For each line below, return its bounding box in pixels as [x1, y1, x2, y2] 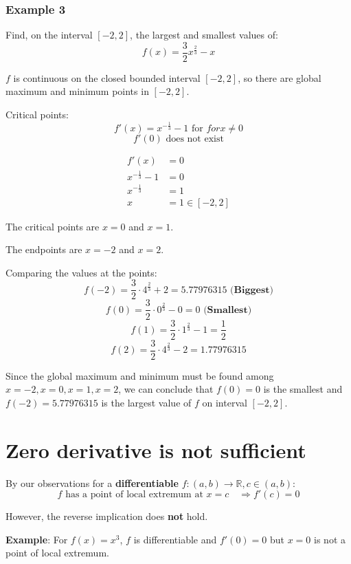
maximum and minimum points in [5, 84, 149, 98]
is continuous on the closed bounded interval [13, 70, 201, 85]
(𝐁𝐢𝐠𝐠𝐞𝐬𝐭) [230, 285, 273, 295]
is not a [314, 532, 346, 546]
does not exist [166, 133, 224, 144]
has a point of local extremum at [65, 490, 203, 500]
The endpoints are [5, 242, 82, 257]
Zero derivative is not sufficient [5, 435, 306, 464]
